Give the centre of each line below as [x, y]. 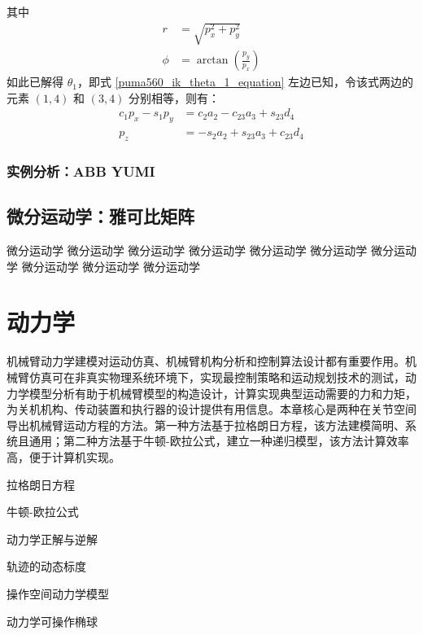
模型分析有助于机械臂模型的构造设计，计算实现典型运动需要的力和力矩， [222, 393]
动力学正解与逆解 [52, 539]
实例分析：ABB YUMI [81, 171]
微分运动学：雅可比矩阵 [100, 216]
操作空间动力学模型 [58, 593]
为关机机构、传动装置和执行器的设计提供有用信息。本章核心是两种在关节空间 [211, 409]
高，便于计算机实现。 [63, 456]
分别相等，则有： [174, 97]
